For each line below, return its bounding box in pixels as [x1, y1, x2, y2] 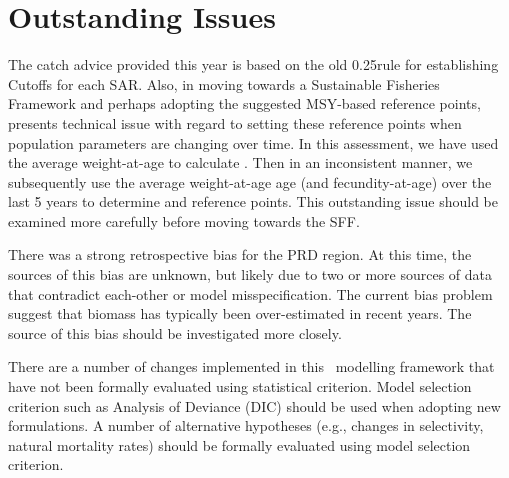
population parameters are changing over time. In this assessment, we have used [8, 132, 499, 153]
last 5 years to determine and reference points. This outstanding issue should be [8, 191, 498, 212]
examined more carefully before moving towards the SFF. [8, 210, 360, 231]
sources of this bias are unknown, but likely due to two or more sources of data [8, 264, 493, 285]
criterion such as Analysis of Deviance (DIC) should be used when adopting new [8, 395, 501, 416]
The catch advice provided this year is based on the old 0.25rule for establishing [8, 54, 499, 75]
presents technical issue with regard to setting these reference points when [8, 112, 462, 133]
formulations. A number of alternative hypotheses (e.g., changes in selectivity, [8, 415, 484, 436]
